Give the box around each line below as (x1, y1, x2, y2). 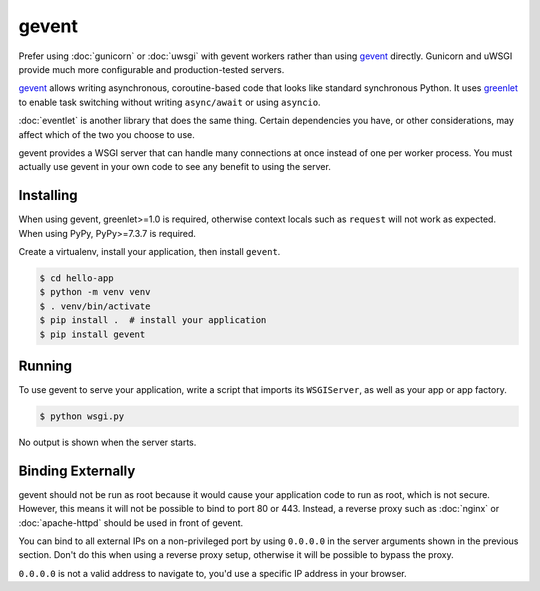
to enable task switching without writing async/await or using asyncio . (18, 96, 321, 108)
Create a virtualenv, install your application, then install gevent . (18, 245, 281, 257)
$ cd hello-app (39, 272, 114, 284)
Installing (18, 187, 79, 204)
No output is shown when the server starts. (18, 436, 197, 448)
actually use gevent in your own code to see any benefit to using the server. (18, 161, 332, 173)
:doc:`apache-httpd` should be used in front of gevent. (18, 516, 244, 529)
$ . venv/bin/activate (39, 300, 151, 312)
